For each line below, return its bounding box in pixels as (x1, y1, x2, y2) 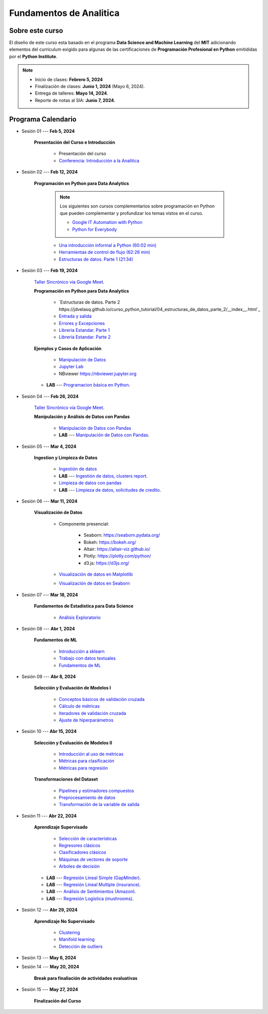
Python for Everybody (72, 226, 117, 232)
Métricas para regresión (59, 765, 108, 771)
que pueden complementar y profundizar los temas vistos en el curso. (60, 210, 203, 216)
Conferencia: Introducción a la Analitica (59, 157, 139, 164)
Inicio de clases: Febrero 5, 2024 (35, 76, 103, 82)
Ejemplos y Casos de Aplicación (34, 345, 102, 351)
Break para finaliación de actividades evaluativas (34, 975, 137, 981)
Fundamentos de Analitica (9, 7, 120, 18)
